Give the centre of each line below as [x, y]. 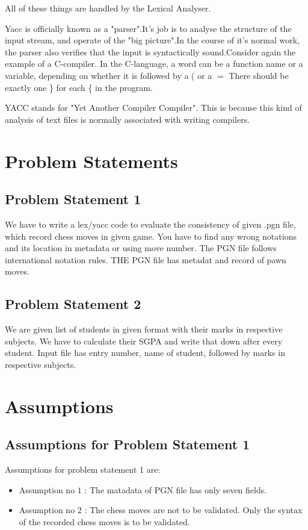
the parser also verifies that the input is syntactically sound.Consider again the [150, 51]
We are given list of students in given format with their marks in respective [144, 329]
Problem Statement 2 [73, 304]
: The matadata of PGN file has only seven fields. [176, 489]
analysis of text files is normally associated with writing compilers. [128, 119]
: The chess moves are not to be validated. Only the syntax [193, 510]
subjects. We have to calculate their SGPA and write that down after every [144, 341]
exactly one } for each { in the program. [79, 87]
